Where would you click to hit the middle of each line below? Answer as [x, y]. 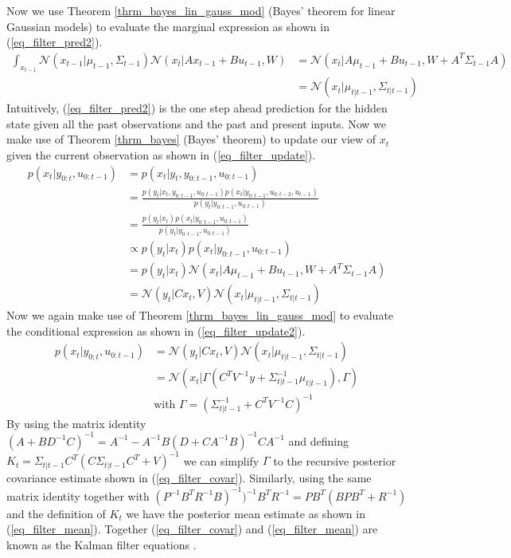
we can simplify [221, 460]
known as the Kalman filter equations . [101, 544]
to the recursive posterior [335, 460]
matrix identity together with [78, 495]
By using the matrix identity [76, 423]
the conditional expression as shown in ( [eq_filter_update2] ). [156, 330]
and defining [318, 440]
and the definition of [56, 513]
